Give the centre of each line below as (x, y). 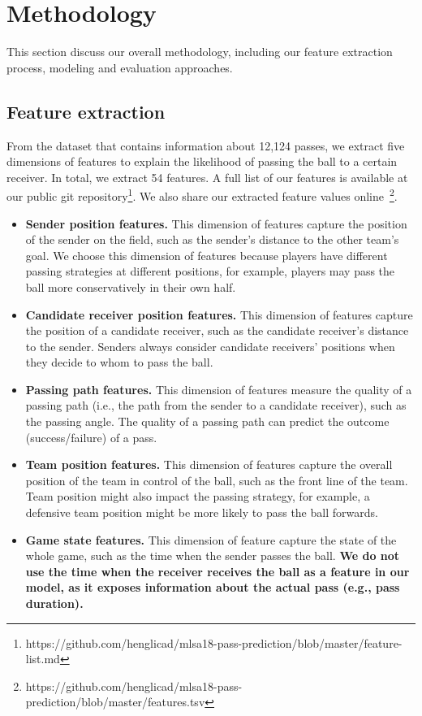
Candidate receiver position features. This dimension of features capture (219, 314)
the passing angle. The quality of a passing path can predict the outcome (207, 421)
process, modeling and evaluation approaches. (120, 67)
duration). (54, 603)
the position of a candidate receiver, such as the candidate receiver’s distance (217, 330)
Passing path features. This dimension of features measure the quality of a (219, 389)
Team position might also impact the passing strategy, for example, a (198, 496)
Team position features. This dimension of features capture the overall (209, 464)
